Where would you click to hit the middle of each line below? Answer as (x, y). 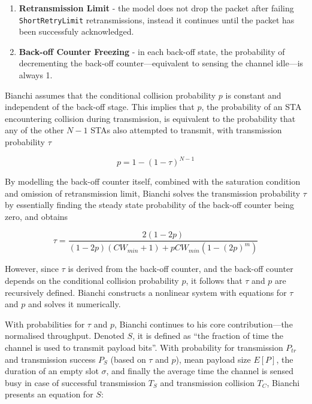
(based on (128, 359)
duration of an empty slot (52, 371)
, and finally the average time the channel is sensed (200, 371)
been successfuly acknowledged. (76, 31)
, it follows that (214, 280)
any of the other (34, 130)
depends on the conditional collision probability (92, 280)
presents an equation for (49, 394)
